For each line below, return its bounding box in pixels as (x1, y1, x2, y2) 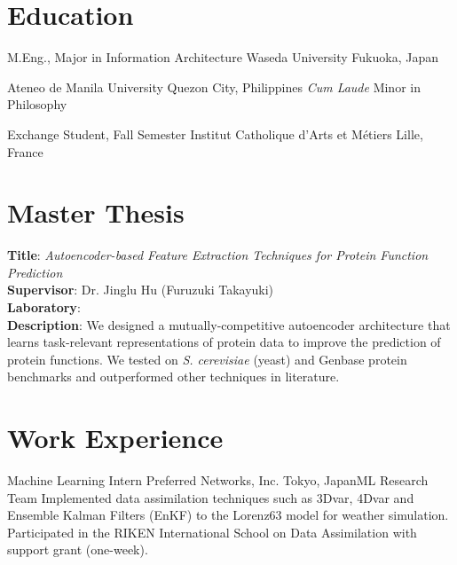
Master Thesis (7, 194, 185, 231)
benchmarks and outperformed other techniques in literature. (7, 367, 340, 386)
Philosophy (7, 95, 67, 114)
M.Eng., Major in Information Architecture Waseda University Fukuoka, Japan (7, 48, 439, 67)
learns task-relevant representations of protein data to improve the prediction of (7, 333, 441, 351)
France (7, 142, 43, 161)
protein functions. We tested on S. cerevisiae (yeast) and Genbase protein (7, 349, 407, 368)
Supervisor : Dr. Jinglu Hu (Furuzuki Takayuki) (7, 280, 274, 299)
